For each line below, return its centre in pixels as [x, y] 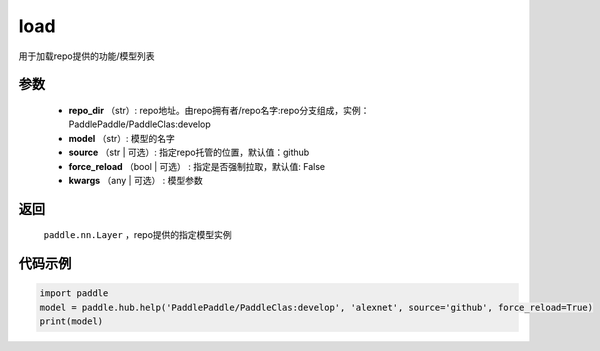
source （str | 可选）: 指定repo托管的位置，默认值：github [189, 152]
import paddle [74, 293]
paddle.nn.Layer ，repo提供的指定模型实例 [137, 235]
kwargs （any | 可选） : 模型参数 [136, 180]
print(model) [71, 321]
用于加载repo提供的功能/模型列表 [86, 56]
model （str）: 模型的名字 [121, 138]
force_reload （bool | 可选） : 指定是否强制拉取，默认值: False [196, 166]
